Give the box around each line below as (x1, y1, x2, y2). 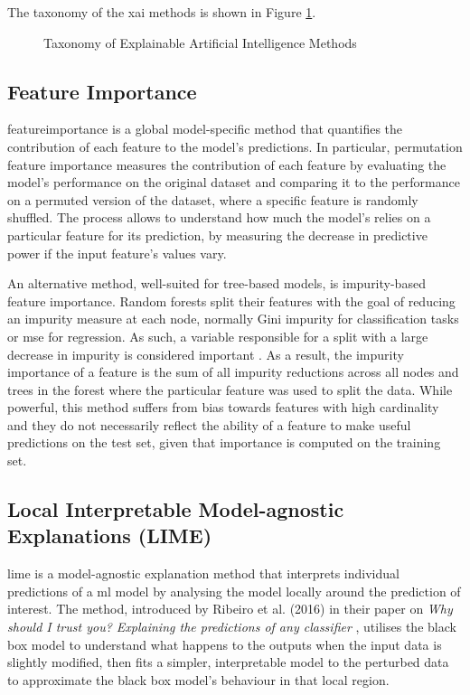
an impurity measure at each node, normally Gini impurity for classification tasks (7, 309, 459, 328)
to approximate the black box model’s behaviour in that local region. (7, 670, 390, 689)
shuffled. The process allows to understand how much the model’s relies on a (7, 208, 431, 227)
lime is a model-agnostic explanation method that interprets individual (7, 564, 399, 583)
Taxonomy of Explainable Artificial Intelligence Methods (43, 33, 357, 52)
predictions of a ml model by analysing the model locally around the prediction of (7, 581, 461, 600)
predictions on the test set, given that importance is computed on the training (7, 433, 441, 452)
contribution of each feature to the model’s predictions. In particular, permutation (7, 136, 463, 155)
